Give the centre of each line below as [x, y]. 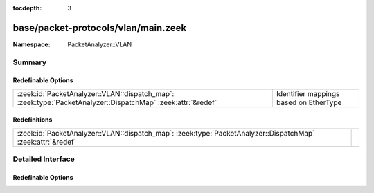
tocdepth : [27, 8]
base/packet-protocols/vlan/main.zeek [100, 28]
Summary [30, 62]
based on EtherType [309, 102]
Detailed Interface [44, 159]
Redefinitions [33, 120]
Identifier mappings [308, 93]
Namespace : [32, 44]
